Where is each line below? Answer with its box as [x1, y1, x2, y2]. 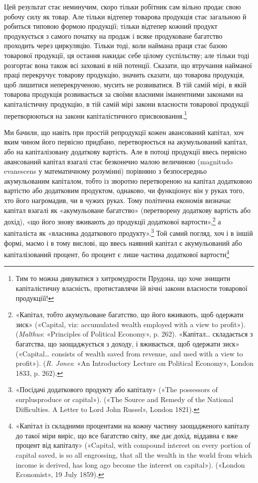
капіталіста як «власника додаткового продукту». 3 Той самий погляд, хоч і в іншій [4, 226, 253, 238]
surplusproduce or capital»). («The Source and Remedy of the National [15, 394, 234, 404]
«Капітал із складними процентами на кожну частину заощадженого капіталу [15, 420, 250, 431]
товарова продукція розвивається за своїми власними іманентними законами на [4, 89, 243, 99]
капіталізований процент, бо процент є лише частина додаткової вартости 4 [4, 248, 229, 259]
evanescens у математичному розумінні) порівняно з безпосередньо [4, 166, 207, 176]
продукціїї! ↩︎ [15, 292, 54, 303]
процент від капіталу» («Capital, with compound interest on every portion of [15, 440, 251, 450]
